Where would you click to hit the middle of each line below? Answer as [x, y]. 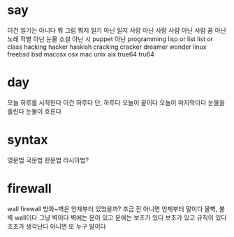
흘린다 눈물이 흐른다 [34, 111]
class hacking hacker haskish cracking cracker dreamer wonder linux [107, 47]
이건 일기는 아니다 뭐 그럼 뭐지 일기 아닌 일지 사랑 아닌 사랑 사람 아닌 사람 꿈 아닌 [117, 30]
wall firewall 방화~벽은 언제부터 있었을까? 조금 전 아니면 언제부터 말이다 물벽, [112, 208]
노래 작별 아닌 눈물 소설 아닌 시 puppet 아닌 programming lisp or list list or [110, 39]
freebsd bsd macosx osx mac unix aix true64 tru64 [81, 54]
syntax [28, 140]
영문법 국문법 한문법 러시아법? [48, 160]
